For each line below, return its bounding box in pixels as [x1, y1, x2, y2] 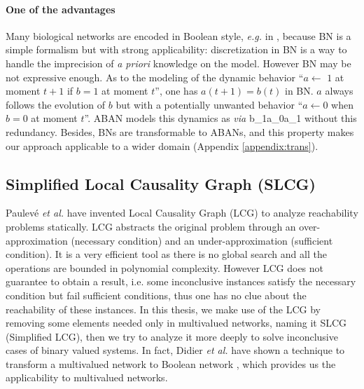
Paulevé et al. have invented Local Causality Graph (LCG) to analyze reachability [6, 205, 358, 220]
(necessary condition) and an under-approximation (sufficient [71, 233, 333, 247]
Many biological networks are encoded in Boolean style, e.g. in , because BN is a [6, 28, 351, 43]
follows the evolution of [6, 97, 106, 111]
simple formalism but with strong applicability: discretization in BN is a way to [6, 42, 347, 57]
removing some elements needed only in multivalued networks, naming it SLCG [6, 315, 347, 330]
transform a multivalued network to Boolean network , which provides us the [6, 356, 336, 371]
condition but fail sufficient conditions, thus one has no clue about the [6, 287, 307, 302]
